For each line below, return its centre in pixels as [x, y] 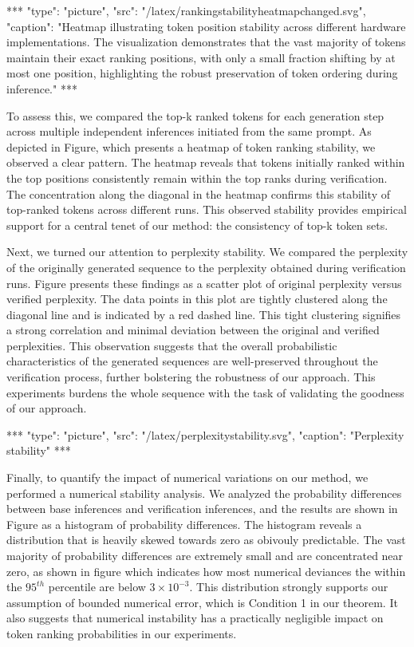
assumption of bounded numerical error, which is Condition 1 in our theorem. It [202, 602]
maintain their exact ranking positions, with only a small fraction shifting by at [201, 57]
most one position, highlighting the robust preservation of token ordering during [202, 73]
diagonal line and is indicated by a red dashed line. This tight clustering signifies [204, 314]
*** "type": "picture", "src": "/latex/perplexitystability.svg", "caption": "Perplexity [205, 434]
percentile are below [97, 587]
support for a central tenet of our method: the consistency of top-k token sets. [197, 225]
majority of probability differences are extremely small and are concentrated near [205, 555]
